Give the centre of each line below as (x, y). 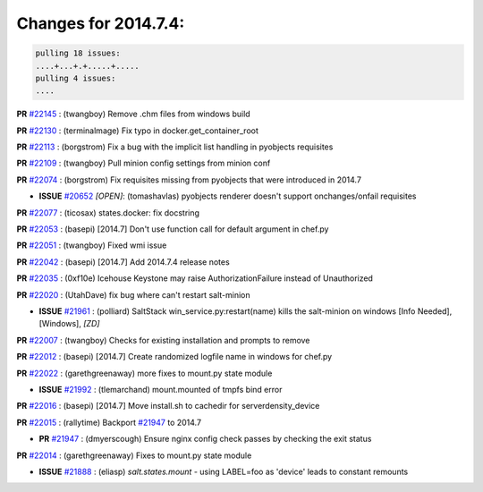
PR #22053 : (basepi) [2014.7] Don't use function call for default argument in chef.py (173, 229)
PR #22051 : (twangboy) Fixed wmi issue (92, 245)
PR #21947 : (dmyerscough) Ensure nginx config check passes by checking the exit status (205, 439)
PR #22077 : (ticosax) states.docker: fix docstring (108, 212)
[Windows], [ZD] (69, 324)
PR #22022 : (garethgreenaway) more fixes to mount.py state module (144, 373)
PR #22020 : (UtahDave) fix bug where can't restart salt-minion (133, 294)
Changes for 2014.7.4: (101, 23)
